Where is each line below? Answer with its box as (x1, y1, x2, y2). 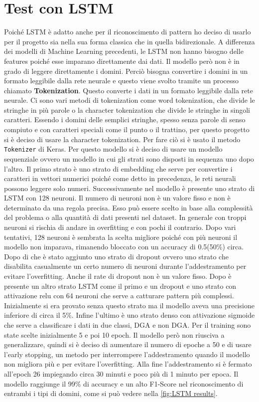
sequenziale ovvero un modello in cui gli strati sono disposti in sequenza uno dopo (4, 153, 254, 164)
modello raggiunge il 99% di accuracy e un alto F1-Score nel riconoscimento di (4, 378, 244, 389)
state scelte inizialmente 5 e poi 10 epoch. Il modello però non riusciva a (4, 329, 225, 340)
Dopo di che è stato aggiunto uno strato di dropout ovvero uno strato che (4, 251, 229, 261)
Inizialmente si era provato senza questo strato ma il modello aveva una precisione (4, 300, 255, 310)
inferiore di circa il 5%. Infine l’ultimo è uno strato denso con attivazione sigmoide (4, 310, 255, 320)
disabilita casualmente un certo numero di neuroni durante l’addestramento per (4, 261, 247, 271)
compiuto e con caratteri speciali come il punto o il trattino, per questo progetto (4, 124, 250, 135)
